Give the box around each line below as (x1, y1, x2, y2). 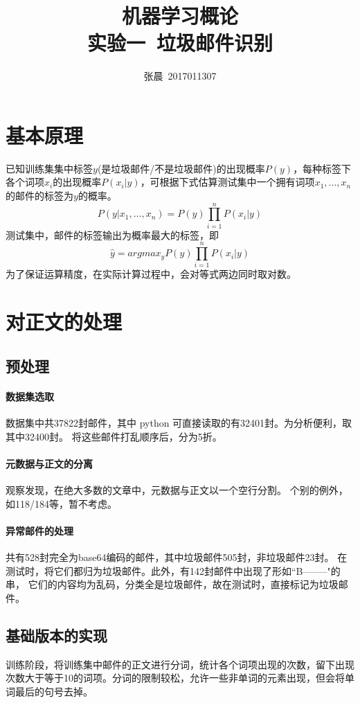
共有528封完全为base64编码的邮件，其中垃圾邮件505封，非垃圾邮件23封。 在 (6, 549, 348, 564)
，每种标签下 (293, 161, 352, 175)
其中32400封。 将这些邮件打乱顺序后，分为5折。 (6, 429, 222, 443)
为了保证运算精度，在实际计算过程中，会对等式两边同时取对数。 (6, 267, 296, 281)
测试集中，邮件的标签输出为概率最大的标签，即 (6, 227, 219, 242)
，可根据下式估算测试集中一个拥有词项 (140, 175, 315, 189)
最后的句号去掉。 (15, 684, 93, 698)
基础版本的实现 (6, 624, 107, 646)
